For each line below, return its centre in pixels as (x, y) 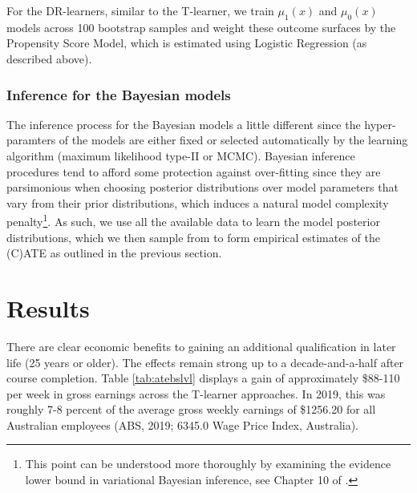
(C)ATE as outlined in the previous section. (114, 253)
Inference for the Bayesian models (119, 94)
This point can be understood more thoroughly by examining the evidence (208, 464)
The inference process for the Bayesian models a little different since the (184, 124)
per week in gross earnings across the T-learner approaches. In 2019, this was (196, 393)
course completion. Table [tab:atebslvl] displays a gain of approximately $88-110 (203, 378)
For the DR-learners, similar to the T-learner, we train (140, 10)
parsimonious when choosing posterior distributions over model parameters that (202, 187)
